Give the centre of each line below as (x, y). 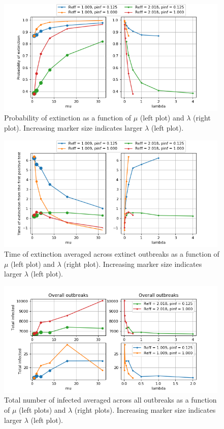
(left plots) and (42, 409)
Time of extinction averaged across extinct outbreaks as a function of (112, 254)
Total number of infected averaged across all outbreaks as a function (110, 400)
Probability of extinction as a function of (68, 118)
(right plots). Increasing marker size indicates (145, 409)
